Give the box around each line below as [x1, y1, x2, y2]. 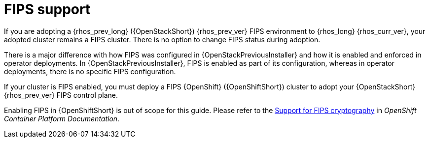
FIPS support [4, 1, 91, 18]
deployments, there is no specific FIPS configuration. [4, 67, 176, 76]
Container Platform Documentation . [4, 114, 120, 123]
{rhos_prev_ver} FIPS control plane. [4, 90, 118, 99]
